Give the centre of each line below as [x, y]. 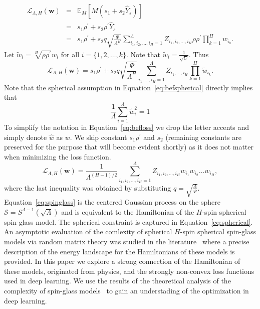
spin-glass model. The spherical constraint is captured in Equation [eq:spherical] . [128, 221]
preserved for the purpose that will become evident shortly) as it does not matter [129, 147]
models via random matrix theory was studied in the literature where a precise [127, 241]
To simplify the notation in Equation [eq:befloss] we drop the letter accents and [127, 127]
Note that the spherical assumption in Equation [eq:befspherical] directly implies [128, 87]
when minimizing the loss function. [58, 156]
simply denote [26, 137]
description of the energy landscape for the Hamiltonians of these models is [119, 251]
